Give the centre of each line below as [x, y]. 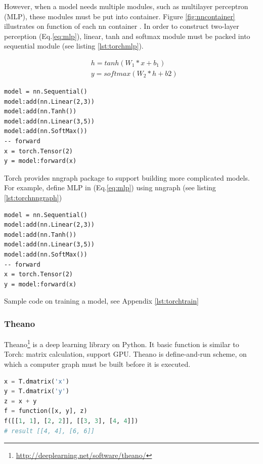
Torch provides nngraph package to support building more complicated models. [127, 177]
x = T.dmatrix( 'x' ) [37, 381]
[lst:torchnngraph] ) [33, 197]
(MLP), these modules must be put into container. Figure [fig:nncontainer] [120, 16]
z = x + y [20, 401]
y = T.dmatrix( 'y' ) [37, 391]
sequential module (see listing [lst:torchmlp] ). [74, 46]
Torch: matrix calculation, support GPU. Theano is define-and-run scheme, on [125, 354]
